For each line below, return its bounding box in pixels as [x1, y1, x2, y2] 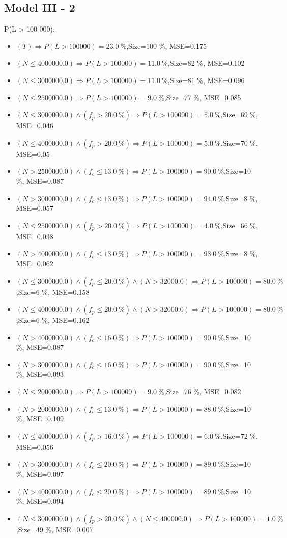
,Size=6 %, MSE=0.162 [16, 315, 90, 326]
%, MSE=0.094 [16, 496, 64, 506]
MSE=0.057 [16, 203, 53, 213]
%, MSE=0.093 [16, 369, 64, 380]
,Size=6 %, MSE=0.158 [16, 286, 90, 297]
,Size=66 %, [220, 220, 258, 230]
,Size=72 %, [220, 430, 258, 441]
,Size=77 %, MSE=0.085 [164, 92, 241, 102]
